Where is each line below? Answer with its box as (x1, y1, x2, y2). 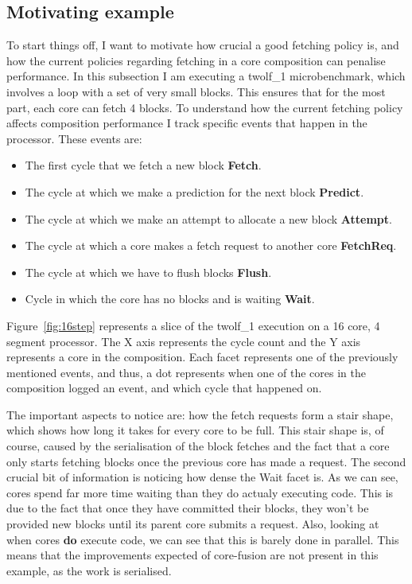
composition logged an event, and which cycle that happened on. (6, 380, 322, 396)
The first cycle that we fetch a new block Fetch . (25, 157, 262, 173)
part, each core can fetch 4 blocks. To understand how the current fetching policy (6, 99, 403, 115)
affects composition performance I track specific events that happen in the (6, 115, 367, 131)
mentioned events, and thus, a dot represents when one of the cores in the (6, 364, 366, 380)
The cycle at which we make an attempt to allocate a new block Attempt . (25, 210, 392, 227)
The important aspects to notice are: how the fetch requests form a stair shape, (6, 406, 394, 422)
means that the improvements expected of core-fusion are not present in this (6, 547, 379, 563)
